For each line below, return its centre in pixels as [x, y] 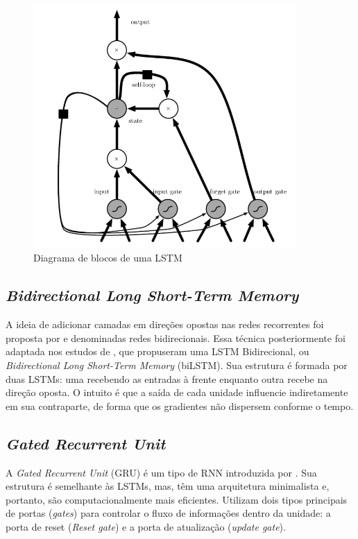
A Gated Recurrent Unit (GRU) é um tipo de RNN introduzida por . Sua [161, 472]
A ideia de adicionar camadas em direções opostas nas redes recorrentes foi [165, 324]
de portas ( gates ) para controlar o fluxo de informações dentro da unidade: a [168, 513]
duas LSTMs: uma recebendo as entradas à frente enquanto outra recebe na [167, 378]
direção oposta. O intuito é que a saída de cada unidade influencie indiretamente [177, 392]
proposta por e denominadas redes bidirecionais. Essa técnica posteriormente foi [176, 337]
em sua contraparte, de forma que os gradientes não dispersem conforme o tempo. [180, 405]
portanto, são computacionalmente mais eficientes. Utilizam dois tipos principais [177, 499]
